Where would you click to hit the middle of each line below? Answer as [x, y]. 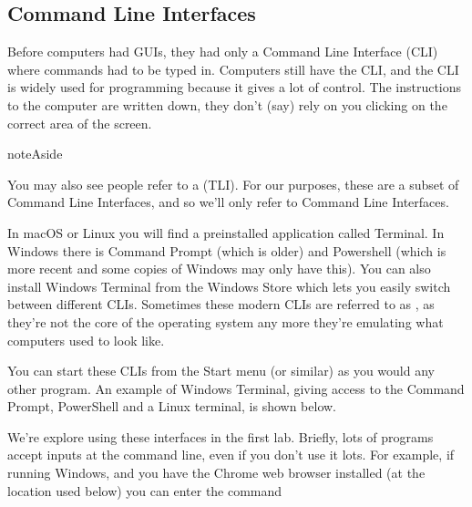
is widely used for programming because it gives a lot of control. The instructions [235, 87]
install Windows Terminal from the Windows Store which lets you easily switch [229, 286]
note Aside [35, 154]
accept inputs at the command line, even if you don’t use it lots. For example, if [231, 455]
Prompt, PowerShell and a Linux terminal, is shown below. [172, 406]
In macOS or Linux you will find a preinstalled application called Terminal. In [226, 232]
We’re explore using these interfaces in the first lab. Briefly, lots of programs [221, 436]
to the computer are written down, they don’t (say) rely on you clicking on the [227, 104]
